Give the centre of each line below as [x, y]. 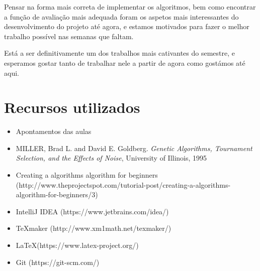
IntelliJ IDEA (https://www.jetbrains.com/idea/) [92, 211]
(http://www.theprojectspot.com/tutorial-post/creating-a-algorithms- [123, 184]
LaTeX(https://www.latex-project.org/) [77, 245]
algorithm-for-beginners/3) [57, 194]
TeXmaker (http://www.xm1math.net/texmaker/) [94, 228]
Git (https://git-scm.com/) [58, 262]
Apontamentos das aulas [54, 131]
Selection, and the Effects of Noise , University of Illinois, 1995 [111, 158]
